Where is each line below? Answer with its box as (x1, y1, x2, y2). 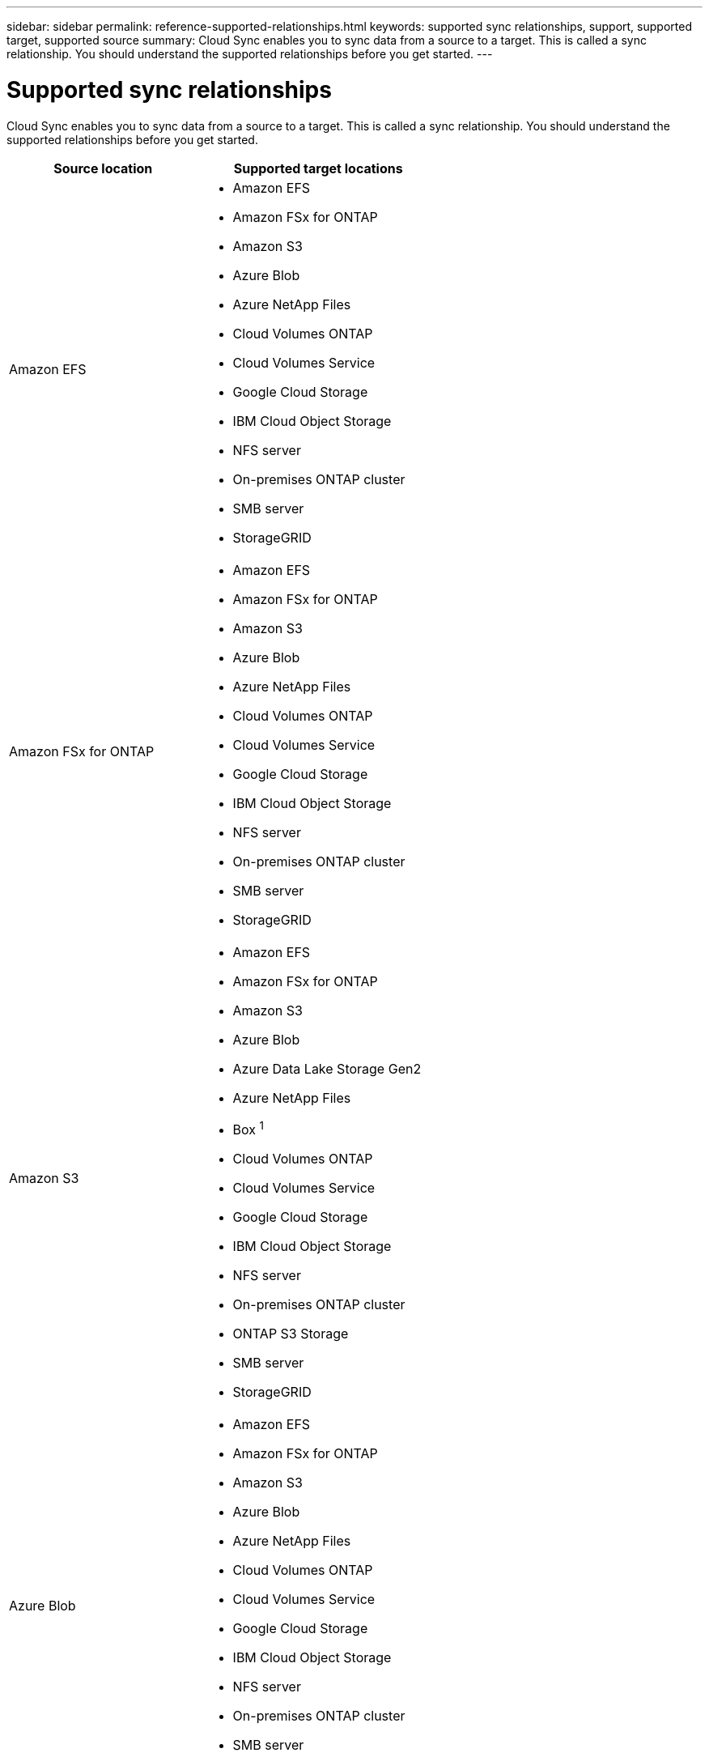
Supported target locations (233, 160, 403, 177)
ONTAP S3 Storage (232, 1325, 349, 1342)
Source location (53, 160, 153, 177)
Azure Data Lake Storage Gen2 (232, 1060, 422, 1077)
